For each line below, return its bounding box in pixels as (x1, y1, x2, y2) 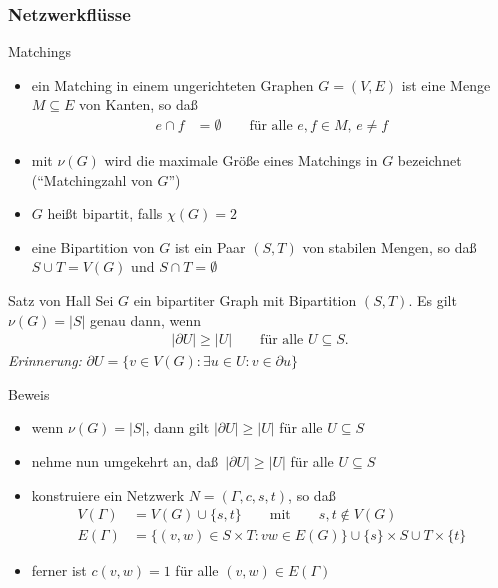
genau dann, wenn (90, 309, 201, 330)
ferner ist (31, 560, 87, 581)
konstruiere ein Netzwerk (31, 484, 185, 505)
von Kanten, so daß (79, 94, 198, 115)
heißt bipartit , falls (47, 203, 163, 224)
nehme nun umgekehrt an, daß (31, 451, 219, 471)
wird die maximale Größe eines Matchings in (104, 150, 378, 171)
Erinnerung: (8, 350, 82, 371)
